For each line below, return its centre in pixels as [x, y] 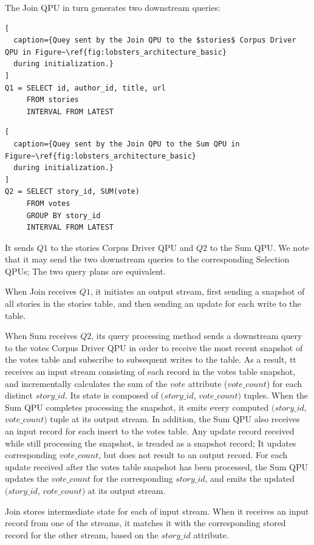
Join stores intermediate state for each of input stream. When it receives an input [157, 511]
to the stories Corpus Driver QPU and [122, 247]
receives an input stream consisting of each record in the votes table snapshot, [150, 372]
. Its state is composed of [112, 395]
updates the [27, 478]
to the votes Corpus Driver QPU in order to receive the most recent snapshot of [154, 347]
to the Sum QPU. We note [259, 247]
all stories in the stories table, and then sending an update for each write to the [153, 303]
